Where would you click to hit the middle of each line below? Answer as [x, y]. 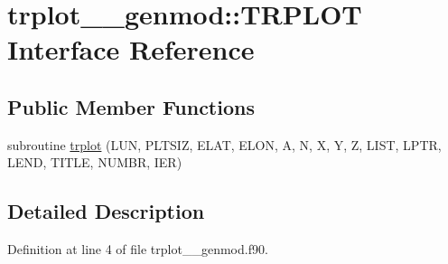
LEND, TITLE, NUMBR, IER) [95, 162]
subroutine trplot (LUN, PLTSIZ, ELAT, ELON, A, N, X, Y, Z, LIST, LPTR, [224, 144]
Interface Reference [131, 49]
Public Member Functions [131, 106]
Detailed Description [106, 211]
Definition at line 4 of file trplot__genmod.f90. [138, 249]
